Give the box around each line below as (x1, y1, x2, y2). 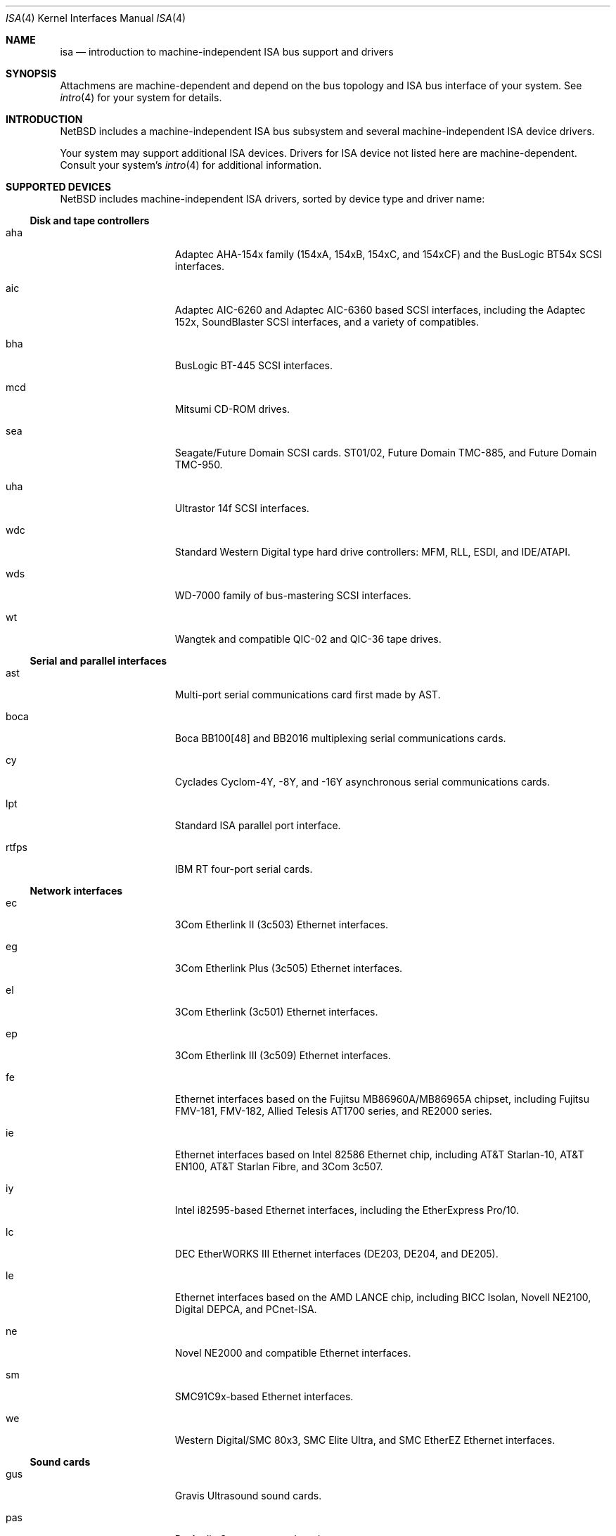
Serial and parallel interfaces (30, 655, 167, 667)
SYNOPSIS (6, 68, 57, 79)
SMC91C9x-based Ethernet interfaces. (174, 1390, 354, 1402)
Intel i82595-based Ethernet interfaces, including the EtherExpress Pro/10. (174, 1204, 519, 1216)
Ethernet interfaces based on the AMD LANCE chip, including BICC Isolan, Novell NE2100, (174, 1291, 591, 1303)
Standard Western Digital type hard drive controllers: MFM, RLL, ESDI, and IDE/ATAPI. (174, 546, 571, 558)
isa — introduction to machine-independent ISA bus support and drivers (60, 46, 394, 58)
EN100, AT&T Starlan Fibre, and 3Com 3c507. (174, 1160, 383, 1172)
